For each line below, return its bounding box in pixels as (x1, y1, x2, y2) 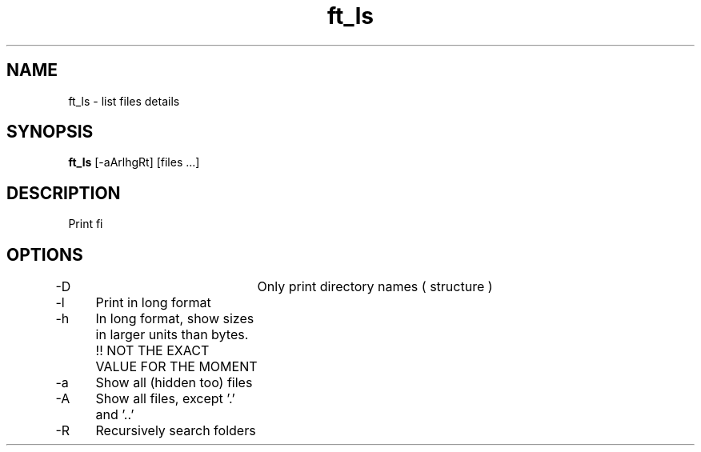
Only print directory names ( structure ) (257, 278, 493, 295)
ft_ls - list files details (68, 94, 180, 108)
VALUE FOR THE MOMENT (95, 358, 258, 375)
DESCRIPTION (6, 182, 121, 203)
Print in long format (95, 294, 211, 311)
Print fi (68, 217, 103, 231)
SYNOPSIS (6, 122, 94, 142)
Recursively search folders (95, 422, 256, 439)
